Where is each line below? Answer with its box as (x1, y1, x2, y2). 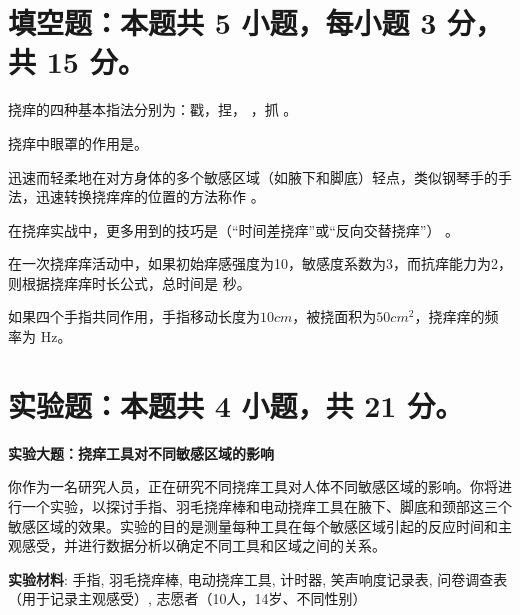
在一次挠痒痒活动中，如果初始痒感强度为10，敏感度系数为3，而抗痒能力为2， (8, 253, 512, 274)
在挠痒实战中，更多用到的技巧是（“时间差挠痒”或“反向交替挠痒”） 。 (8, 219, 460, 240)
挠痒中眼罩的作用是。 (8, 132, 148, 153)
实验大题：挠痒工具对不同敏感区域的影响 (8, 442, 274, 463)
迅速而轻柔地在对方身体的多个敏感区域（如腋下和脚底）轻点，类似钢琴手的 (8, 166, 498, 187)
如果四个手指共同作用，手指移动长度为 (8, 306, 260, 327)
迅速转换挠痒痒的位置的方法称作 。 (35, 186, 265, 207)
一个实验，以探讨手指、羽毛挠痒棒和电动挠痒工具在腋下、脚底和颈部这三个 (21, 495, 512, 516)
